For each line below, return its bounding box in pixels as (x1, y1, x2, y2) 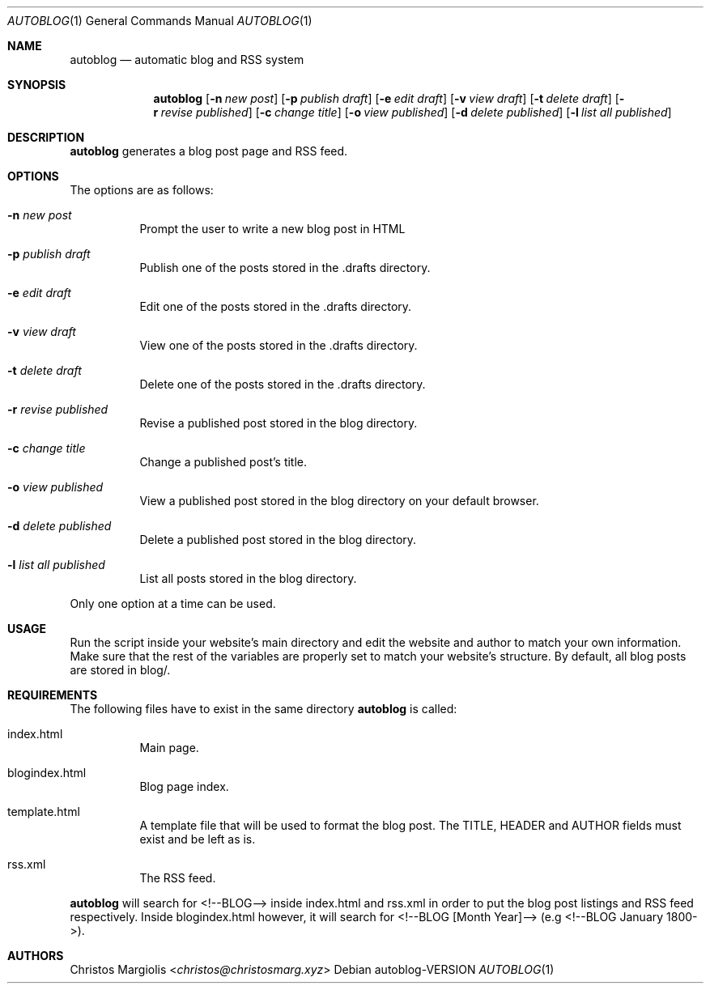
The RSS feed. (139, 871, 216, 885)
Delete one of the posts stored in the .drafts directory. (139, 377, 426, 391)
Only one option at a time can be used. (70, 597, 276, 610)
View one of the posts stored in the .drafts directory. (139, 338, 418, 352)
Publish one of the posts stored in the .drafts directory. (139, 261, 431, 274)
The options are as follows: (70, 183, 214, 197)
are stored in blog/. (70, 663, 171, 677)
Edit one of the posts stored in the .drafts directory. (139, 300, 412, 313)
